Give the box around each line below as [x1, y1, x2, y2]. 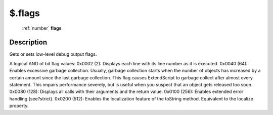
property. [9, 103, 29, 109]
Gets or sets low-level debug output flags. [9, 51, 97, 57]
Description [9, 38, 48, 47]
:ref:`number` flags [22, 25, 62, 31]
